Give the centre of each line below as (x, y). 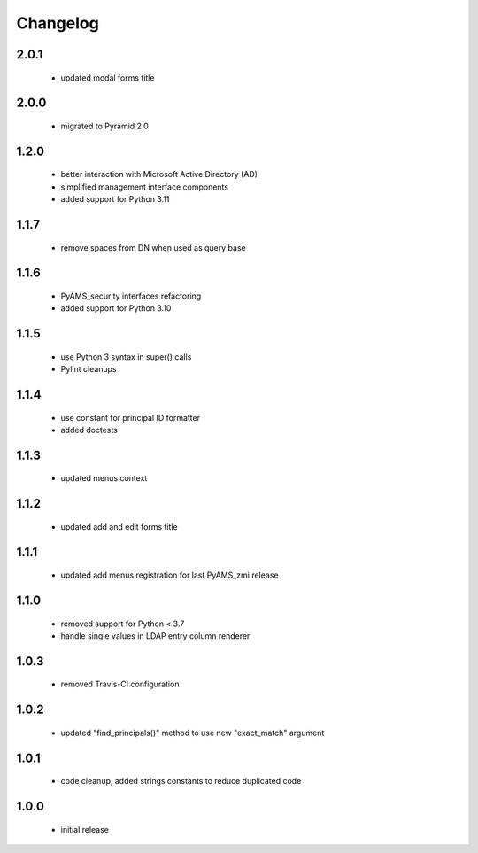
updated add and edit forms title (119, 526)
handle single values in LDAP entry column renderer (155, 636)
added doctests (89, 430)
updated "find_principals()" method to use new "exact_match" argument (193, 733)
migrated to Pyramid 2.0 (105, 126)
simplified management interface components (145, 187)
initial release (85, 829)
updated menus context (104, 478)
